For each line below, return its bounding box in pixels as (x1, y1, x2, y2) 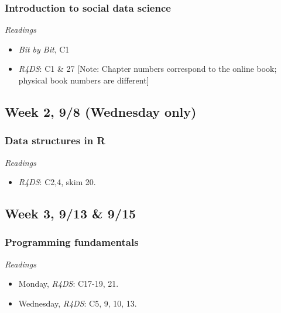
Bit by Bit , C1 (18, 43, 70, 55)
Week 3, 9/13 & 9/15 (5, 204, 136, 222)
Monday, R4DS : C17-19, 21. (18, 277, 119, 290)
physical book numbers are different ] (18, 74, 149, 86)
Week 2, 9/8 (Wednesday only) (5, 102, 197, 120)
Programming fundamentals (5, 235, 139, 249)
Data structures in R (5, 133, 105, 148)
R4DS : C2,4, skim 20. (18, 176, 96, 188)
